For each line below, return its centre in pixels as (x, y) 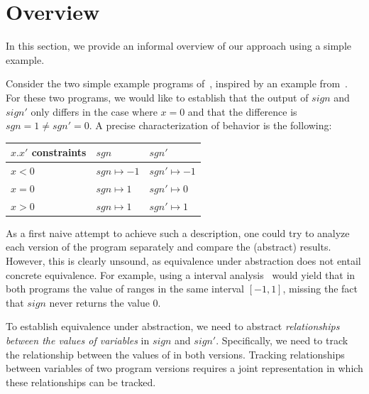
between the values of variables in (78, 340)
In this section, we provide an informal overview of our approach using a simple (179, 46)
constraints (59, 152)
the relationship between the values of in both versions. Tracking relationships (175, 354)
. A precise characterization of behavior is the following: (210, 125)
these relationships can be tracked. (81, 382)
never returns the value (99, 302)
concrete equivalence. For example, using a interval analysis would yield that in (181, 274)
